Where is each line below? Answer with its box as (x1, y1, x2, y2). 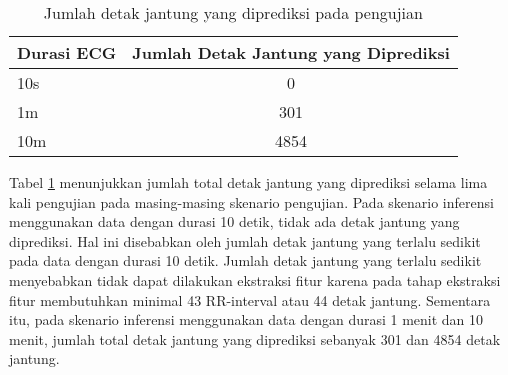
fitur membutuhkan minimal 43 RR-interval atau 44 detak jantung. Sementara (9, 289, 491, 310)
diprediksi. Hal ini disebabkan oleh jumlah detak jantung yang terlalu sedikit (9, 230, 481, 251)
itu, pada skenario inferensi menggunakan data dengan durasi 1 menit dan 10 (9, 309, 484, 330)
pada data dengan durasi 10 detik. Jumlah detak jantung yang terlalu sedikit (9, 250, 482, 271)
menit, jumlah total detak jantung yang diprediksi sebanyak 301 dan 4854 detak (9, 328, 501, 349)
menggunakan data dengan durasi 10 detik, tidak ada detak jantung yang (9, 211, 460, 232)
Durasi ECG (17, 41, 117, 64)
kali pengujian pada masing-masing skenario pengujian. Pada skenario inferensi (9, 191, 494, 212)
